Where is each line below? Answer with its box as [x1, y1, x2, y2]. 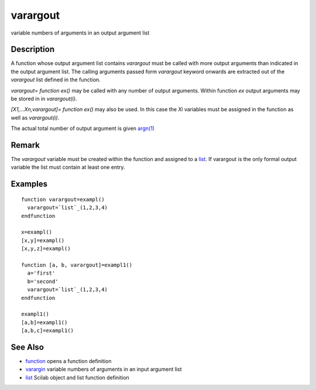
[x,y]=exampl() [21, 237, 65, 244]
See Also [11, 342, 44, 352]
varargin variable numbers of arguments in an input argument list [25, 366, 182, 373]
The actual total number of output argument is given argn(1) [11, 125, 155, 132]
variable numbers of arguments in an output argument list [11, 29, 150, 36]
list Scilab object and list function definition [25, 374, 130, 381]
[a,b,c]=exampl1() [21, 327, 74, 334]
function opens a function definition [25, 358, 112, 365]
